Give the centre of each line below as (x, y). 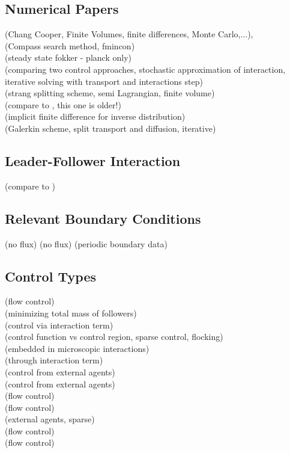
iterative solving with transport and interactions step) (104, 81)
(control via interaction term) (59, 325)
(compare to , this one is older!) (63, 104)
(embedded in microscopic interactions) (77, 348)
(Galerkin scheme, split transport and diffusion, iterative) (110, 128)
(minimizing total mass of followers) (71, 313)
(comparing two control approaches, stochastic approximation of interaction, (145, 69)
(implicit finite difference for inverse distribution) (95, 116)
